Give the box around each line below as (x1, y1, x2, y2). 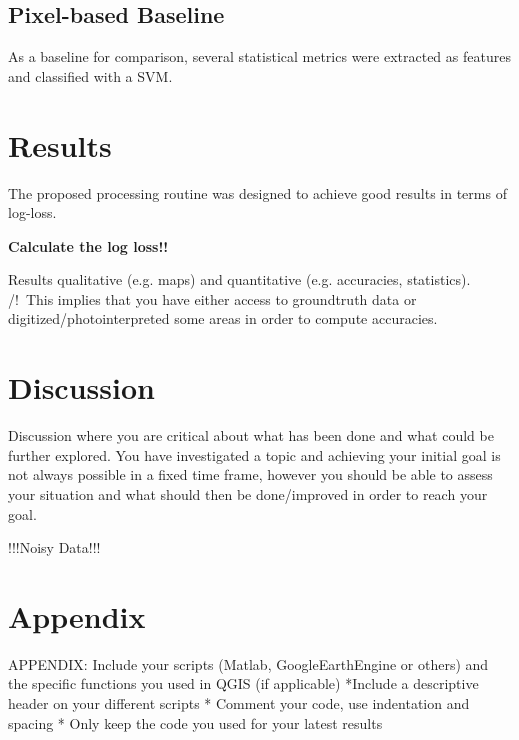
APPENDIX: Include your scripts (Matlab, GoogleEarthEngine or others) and (8, 653, 489, 674)
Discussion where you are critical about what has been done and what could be (8, 425, 494, 446)
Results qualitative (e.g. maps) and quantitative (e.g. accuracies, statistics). (8, 269, 471, 290)
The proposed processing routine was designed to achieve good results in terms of (8, 182, 507, 203)
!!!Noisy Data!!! (8, 537, 101, 558)
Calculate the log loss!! (8, 235, 169, 256)
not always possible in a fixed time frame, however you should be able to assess (8, 464, 493, 485)
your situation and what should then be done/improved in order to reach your (8, 483, 488, 504)
